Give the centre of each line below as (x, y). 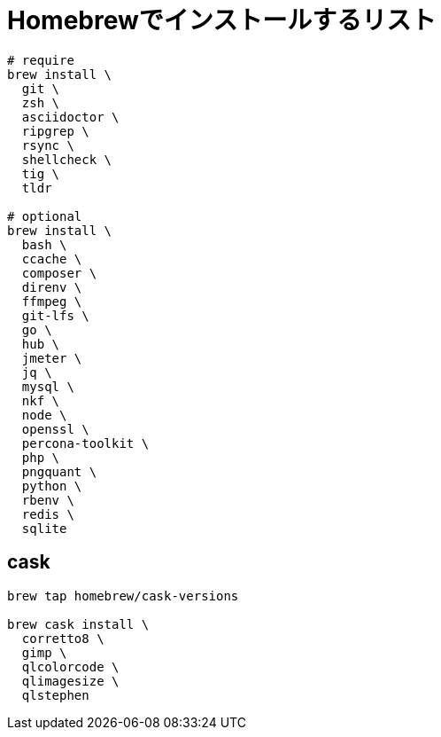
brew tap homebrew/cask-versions (123, 596)
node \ (44, 415)
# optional (45, 216)
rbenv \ (48, 500)
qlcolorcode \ (70, 666)
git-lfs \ (55, 315)
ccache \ (52, 259)
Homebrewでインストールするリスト (222, 20)
